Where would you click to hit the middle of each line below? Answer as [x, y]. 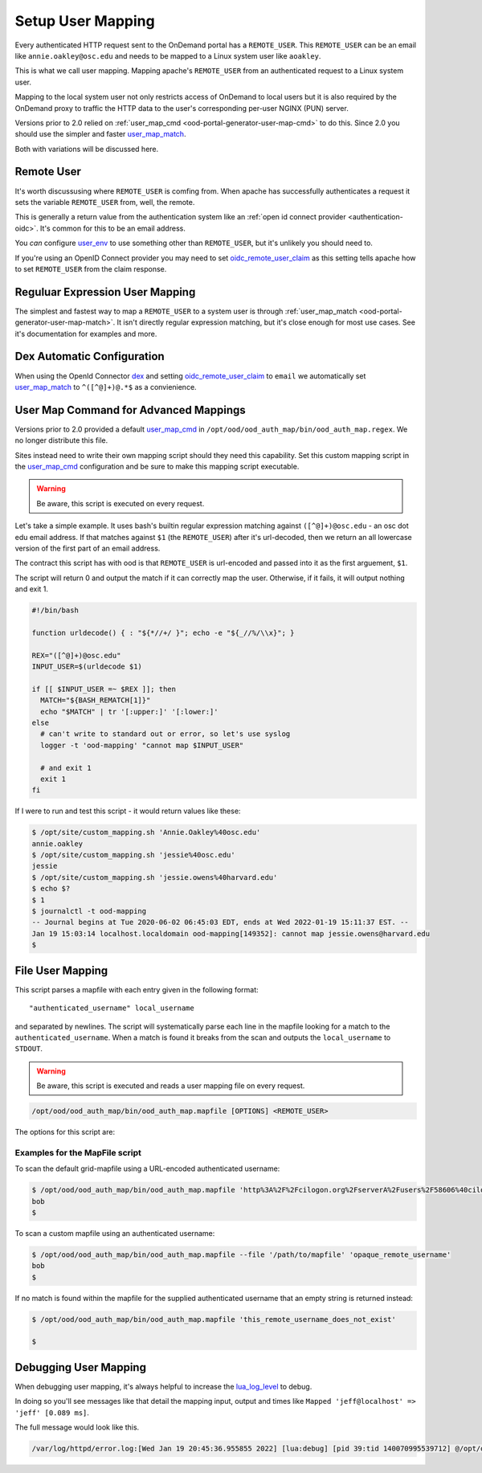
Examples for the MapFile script [78, 1152]
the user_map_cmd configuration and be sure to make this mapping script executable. [157, 466]
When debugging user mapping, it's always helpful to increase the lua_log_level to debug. [163, 1386]
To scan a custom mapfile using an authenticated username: [115, 1233]
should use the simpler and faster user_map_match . [100, 134]
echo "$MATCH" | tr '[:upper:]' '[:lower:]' [129, 712]
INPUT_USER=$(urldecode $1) [87, 667]
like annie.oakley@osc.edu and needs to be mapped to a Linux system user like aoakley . [168, 55]
